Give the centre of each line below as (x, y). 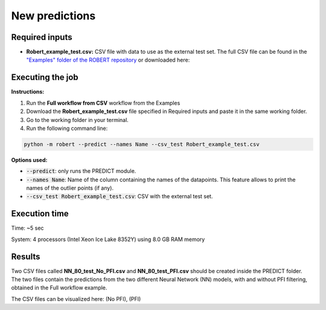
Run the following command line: (67, 128)
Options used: (29, 160)
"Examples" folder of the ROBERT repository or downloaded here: (108, 60)
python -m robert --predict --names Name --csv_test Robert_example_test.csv (142, 144)
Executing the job (45, 78)
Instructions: (28, 92)
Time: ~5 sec (27, 228)
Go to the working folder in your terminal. (78, 120)
